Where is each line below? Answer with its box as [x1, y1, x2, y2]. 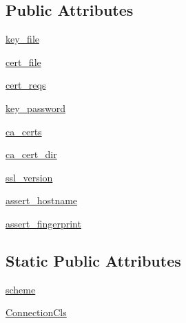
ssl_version [6, 170, 53, 184]
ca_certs [6, 124, 42, 138]
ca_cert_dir [6, 147, 57, 161]
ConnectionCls [6, 305, 67, 320]
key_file [6, 32, 39, 46]
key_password [6, 100, 65, 115]
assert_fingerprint [6, 216, 81, 230]
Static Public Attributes [6, 249, 181, 271]
